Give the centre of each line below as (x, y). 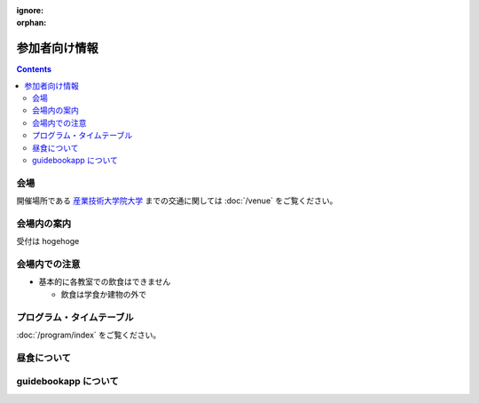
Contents (34, 69)
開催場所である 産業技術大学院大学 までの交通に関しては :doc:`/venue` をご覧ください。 (177, 201)
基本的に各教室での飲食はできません (105, 282)
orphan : (31, 23)
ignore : (30, 10)
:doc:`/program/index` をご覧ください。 (89, 335)
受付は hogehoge (48, 241)
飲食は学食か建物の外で (103, 294)
